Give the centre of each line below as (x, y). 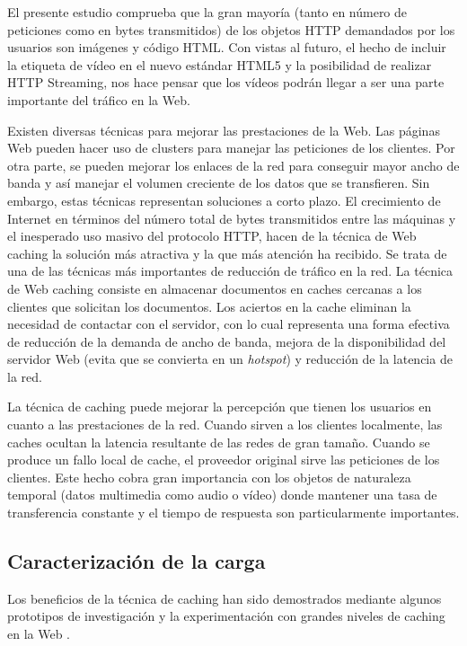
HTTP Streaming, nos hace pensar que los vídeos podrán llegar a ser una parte (226, 82)
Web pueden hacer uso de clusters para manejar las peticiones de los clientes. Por (231, 148)
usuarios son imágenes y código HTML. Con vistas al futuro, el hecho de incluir (227, 47)
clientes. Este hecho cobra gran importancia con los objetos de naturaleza (209, 477)
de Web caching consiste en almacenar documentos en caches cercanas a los (215, 288)
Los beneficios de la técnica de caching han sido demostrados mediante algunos (225, 598)
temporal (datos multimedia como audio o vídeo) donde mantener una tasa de (222, 495)
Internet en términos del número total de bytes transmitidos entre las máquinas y (232, 218)
